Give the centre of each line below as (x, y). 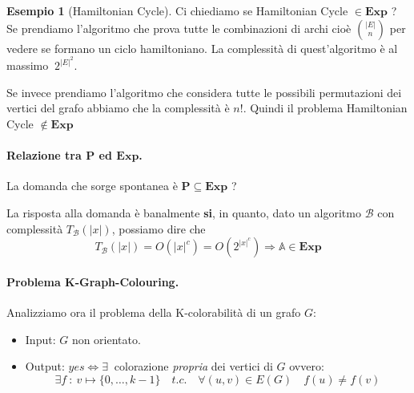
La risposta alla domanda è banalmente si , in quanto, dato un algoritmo (184, 213)
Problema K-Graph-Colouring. (93, 281)
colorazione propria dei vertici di (193, 366)
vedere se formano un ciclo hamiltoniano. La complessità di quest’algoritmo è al (202, 48)
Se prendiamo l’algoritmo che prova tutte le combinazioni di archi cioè (179, 28)
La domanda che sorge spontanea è (92, 186)
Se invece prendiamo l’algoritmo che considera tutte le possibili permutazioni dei (204, 92)
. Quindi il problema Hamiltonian (325, 108)
